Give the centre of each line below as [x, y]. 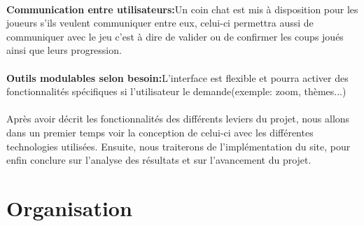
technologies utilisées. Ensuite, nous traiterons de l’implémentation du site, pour [178, 146]
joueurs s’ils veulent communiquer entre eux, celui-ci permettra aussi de [160, 23]
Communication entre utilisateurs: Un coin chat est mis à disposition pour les [182, 9]
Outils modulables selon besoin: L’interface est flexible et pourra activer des [177, 77]
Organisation [69, 207]
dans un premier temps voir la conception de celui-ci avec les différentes [160, 132]
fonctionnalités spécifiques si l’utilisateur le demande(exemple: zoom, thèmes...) [176, 91]
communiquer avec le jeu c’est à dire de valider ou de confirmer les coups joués [175, 36]
